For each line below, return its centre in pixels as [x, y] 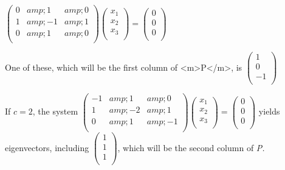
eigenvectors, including [47, 147]
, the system [55, 111]
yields [269, 111]
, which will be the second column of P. [191, 147]
